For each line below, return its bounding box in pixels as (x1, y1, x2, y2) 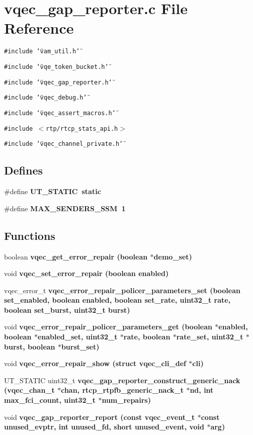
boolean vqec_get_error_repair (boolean (4, 251, 148, 262)
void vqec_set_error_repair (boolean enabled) (4, 268, 169, 279)
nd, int (190, 385, 214, 395)
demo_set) (153, 251, 192, 262)
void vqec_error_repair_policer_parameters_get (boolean (4, 321, 212, 332)
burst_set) (61, 341, 100, 352)
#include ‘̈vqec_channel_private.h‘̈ (4, 140, 123, 148)
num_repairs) (102, 395, 151, 405)
